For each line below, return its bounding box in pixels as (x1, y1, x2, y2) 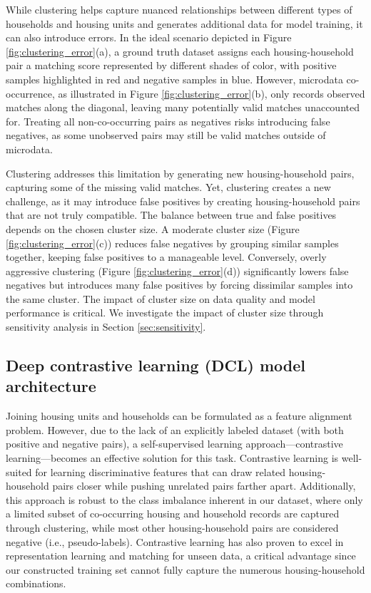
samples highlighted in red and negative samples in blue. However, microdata (6, 71, 343, 86)
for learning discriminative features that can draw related (35, 464, 286, 479)
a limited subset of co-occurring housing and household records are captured (6, 506, 340, 521)
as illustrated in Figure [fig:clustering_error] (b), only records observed (58, 86, 365, 100)
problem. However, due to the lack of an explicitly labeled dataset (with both (6, 422, 344, 437)
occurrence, (6, 86, 55, 100)
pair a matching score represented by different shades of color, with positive (6, 58, 337, 73)
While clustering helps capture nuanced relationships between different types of (6, 2, 352, 16)
